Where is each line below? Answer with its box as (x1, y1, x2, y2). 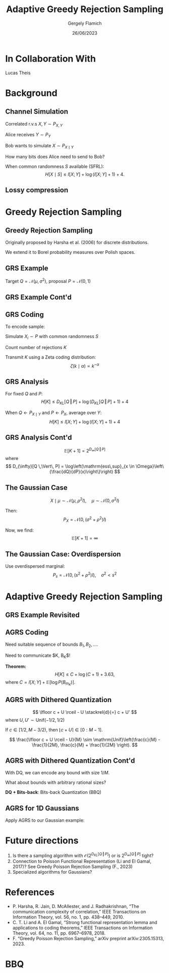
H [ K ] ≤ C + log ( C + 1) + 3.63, (54, 671, 115, 677)
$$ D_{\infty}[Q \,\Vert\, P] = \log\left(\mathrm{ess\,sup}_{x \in (6, 463, 135, 470)
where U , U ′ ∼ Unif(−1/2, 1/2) (5, 717, 65, 723)
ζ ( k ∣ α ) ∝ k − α (70, 362, 99, 369)
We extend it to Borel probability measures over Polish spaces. (5, 249, 135, 255)
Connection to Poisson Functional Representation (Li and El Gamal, (12, 858, 151, 864)
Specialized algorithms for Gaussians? (12, 869, 92, 875)
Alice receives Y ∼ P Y (5, 132, 51, 139)
